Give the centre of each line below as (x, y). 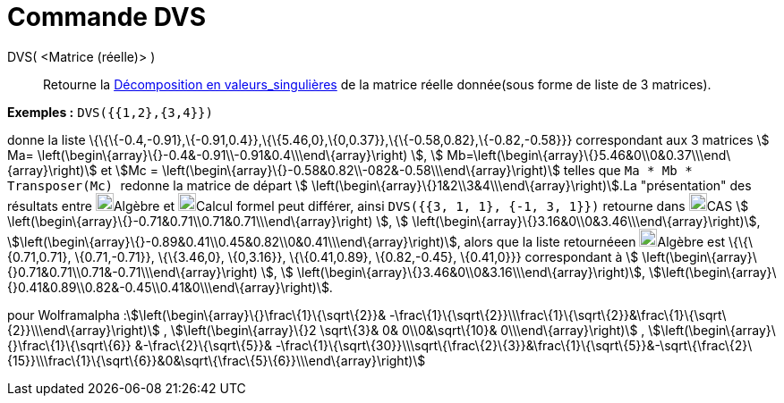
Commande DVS (107, 17)
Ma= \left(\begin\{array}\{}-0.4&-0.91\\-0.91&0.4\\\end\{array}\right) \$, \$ (226, 155)
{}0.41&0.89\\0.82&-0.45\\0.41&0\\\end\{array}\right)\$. (170, 287)
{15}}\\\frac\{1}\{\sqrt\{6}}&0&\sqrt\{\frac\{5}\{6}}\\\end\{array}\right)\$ (217, 360)
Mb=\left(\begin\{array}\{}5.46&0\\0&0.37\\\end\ (589, 155)
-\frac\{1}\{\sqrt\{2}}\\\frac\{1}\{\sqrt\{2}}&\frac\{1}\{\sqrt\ (558, 315)
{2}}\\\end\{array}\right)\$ (84, 330)
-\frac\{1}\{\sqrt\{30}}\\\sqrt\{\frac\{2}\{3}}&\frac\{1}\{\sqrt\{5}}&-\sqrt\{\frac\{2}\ (514, 345)
